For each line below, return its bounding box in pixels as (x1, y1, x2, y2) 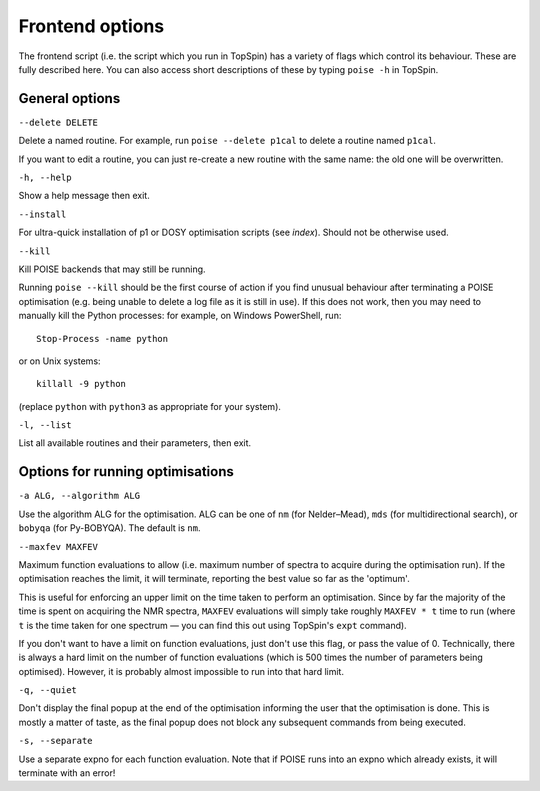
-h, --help (18, 172, 72, 184)
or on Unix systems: (18, 355, 101, 367)
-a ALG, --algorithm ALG (18, 490, 140, 502)
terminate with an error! (18, 767, 116, 779)
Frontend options (18, 15, 165, 37)
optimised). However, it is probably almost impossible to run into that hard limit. (18, 665, 345, 677)
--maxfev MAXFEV (18, 541, 99, 552)
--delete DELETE (18, 116, 99, 128)
